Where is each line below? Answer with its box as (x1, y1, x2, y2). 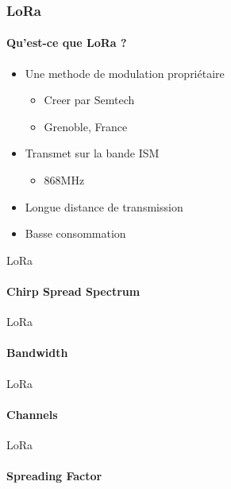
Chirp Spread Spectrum (6, 282, 141, 299)
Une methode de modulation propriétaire (25, 64, 225, 81)
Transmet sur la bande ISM (25, 145, 160, 161)
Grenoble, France (44, 118, 128, 134)
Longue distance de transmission (25, 198, 183, 215)
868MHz (44, 172, 85, 188)
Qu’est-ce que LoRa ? (6, 34, 127, 51)
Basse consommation (25, 225, 126, 242)
